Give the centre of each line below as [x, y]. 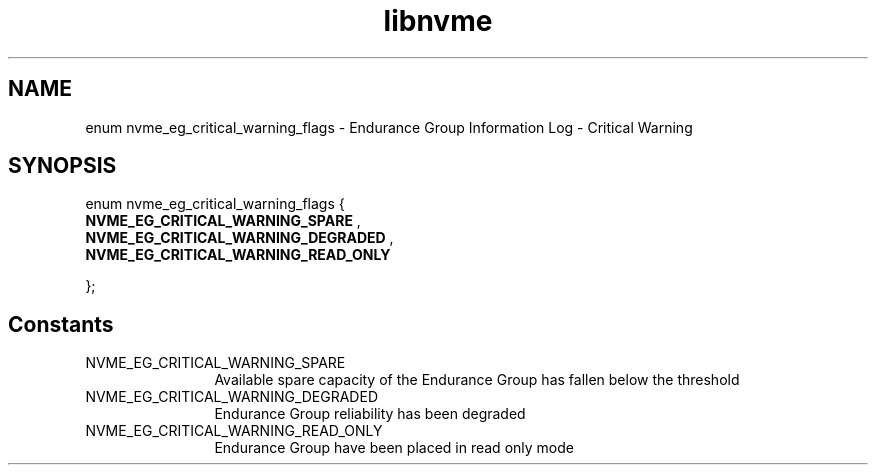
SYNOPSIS [62, 166]
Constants [61, 324]
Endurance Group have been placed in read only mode [394, 448]
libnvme [438, 21]
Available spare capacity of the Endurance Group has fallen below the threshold [477, 380]
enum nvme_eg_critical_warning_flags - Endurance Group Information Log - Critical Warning [389, 127]
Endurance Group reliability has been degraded [370, 414]
